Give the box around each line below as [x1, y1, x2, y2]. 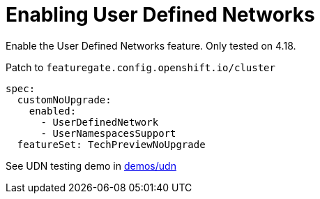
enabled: [29, 105, 77, 117]
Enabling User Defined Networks [6, 3, 315, 27]
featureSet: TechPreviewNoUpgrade [17, 138, 206, 150]
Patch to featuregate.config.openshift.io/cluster [6, 61, 275, 73]
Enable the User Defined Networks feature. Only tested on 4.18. [6, 39, 296, 52]
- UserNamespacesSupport [40, 127, 176, 139]
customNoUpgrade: [17, 94, 112, 105]
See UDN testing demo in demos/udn [6, 159, 176, 172]
